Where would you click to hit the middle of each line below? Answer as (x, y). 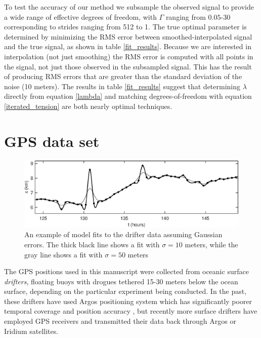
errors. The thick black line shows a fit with (92, 244)
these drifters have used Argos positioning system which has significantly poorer (128, 301)
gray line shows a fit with (63, 254)
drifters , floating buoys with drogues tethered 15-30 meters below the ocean (121, 281)
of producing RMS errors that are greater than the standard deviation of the (123, 76)
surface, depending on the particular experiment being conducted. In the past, (125, 291)
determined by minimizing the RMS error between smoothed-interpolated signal (128, 36)
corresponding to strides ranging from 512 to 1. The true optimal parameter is (125, 27)
